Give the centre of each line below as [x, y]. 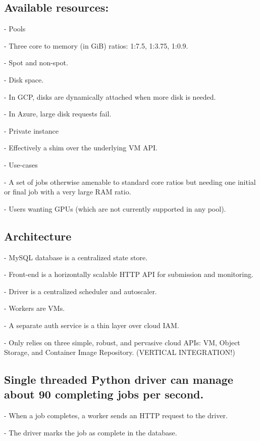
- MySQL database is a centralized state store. [76, 257]
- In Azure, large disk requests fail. [58, 114]
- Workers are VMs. [35, 308]
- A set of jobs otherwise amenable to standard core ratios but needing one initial [130, 182]
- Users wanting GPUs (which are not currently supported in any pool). [115, 208]
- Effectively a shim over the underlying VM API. [81, 148]
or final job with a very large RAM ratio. [68, 192]
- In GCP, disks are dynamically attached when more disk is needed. [110, 96]
